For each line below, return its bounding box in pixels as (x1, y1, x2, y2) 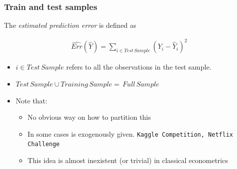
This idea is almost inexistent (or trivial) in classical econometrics (27, 155, 228, 166)
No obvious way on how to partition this (27, 112, 151, 122)
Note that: (15, 95, 48, 105)
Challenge (27, 141, 60, 148)
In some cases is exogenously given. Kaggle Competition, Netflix (27, 128, 233, 139)
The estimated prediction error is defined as (4, 20, 137, 30)
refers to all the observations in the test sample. (66, 62, 212, 72)
